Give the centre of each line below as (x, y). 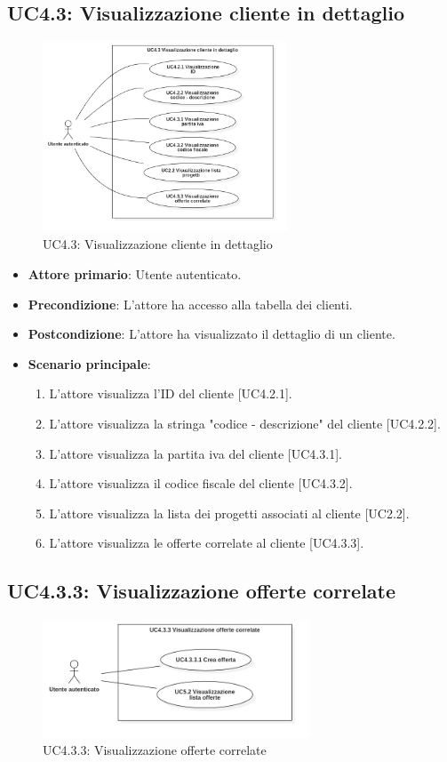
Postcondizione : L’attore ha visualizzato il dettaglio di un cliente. (212, 334)
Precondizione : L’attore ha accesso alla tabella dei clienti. (190, 304)
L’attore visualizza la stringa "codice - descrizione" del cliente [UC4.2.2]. (245, 424)
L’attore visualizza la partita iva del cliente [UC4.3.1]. (196, 453)
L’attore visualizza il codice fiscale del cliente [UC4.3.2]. (201, 483)
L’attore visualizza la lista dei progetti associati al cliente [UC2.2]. (229, 513)
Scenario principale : (89, 363)
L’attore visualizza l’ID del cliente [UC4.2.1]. (171, 393)
